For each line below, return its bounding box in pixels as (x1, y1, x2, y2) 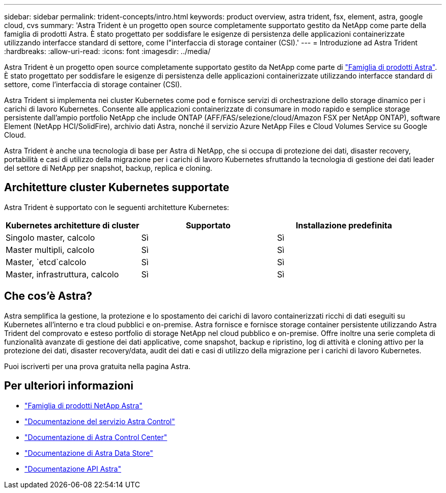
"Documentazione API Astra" (24, 464, 121, 473)
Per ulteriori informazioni (4, 379, 134, 393)
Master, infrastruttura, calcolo (6, 269, 119, 279)
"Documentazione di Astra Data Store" (24, 448, 153, 457)
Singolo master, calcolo (6, 232, 95, 243)
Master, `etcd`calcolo (6, 256, 87, 267)
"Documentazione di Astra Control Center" (24, 432, 168, 442)
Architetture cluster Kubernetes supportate (4, 181, 230, 194)
